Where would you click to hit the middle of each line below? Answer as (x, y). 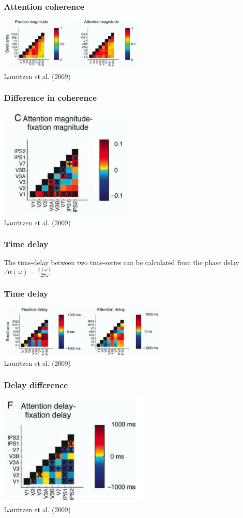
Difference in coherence (50, 98)
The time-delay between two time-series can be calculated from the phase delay (121, 262)
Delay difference (36, 385)
